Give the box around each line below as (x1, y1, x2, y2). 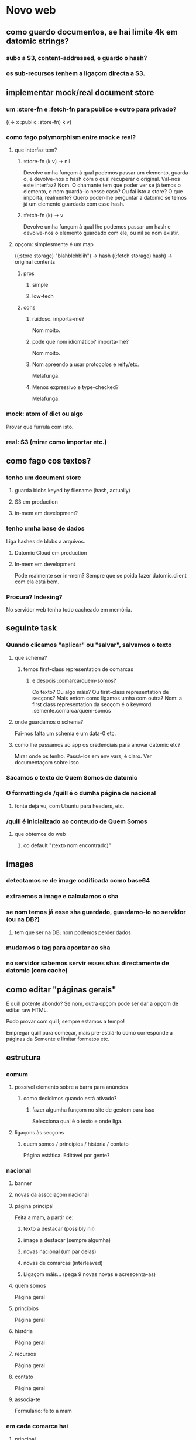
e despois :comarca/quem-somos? (32, 677, 116, 684)
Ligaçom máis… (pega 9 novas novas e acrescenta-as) (23, 1271, 156, 1278)
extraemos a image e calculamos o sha (6, 892, 119, 901)
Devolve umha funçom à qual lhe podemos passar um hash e (23, 223, 171, 230)
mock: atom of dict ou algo (6, 409, 84, 418)
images (6, 859, 34, 869)
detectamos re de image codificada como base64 (6, 877, 150, 885)
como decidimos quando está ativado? (23, 1095, 117, 1102)
